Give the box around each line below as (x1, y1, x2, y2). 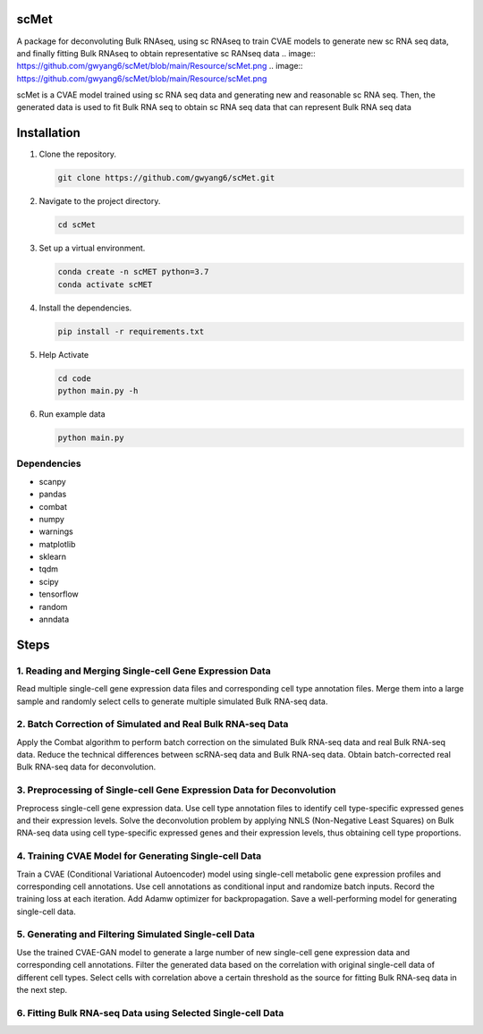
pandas (38, 488, 67, 500)
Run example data (38, 409, 106, 420)
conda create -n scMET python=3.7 (57, 267, 209, 277)
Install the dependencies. (38, 302, 132, 313)
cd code (57, 373, 91, 384)
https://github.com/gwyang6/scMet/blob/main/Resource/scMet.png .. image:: (16, 61, 303, 72)
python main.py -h (57, 386, 139, 396)
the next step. (16, 985, 68, 996)
